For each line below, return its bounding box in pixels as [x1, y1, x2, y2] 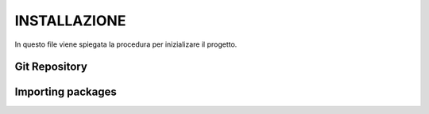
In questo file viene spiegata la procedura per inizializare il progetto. [14, 40, 238, 49]
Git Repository [14, 60, 87, 74]
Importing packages [14, 85, 117, 99]
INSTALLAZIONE [14, 12, 126, 29]
